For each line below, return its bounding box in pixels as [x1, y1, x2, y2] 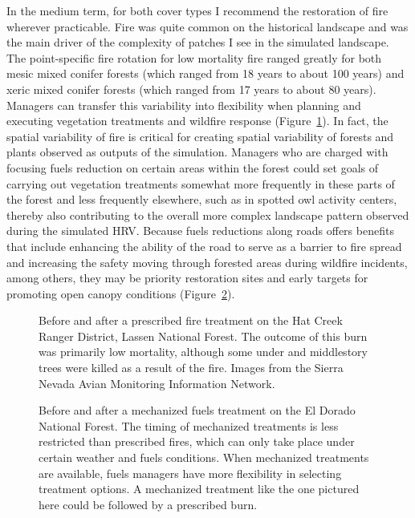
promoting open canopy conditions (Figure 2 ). [6, 285, 235, 301]
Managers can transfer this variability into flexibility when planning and [6, 96, 361, 113]
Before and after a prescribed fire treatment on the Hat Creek [39, 312, 343, 329]
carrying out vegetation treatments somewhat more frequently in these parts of [6, 175, 395, 192]
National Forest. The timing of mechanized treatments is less [39, 417, 339, 434]
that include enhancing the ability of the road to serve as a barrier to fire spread [6, 237, 402, 254]
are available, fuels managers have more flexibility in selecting [39, 464, 342, 481]
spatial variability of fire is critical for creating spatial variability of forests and [6, 127, 394, 144]
